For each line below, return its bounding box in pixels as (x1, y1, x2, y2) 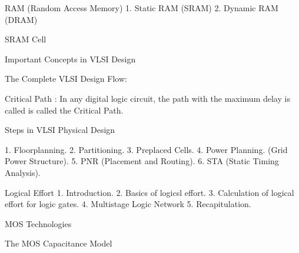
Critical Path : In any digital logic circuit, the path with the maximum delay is (5, 92, 290, 104)
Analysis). (5, 166, 41, 178)
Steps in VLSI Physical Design (5, 124, 115, 136)
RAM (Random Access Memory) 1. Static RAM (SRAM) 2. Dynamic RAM (5, 2, 278, 14)
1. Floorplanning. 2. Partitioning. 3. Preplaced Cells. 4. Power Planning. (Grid (5, 143, 288, 155)
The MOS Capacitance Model (5, 237, 112, 249)
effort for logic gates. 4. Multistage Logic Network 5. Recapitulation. (5, 198, 251, 210)
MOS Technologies (5, 217, 72, 229)
